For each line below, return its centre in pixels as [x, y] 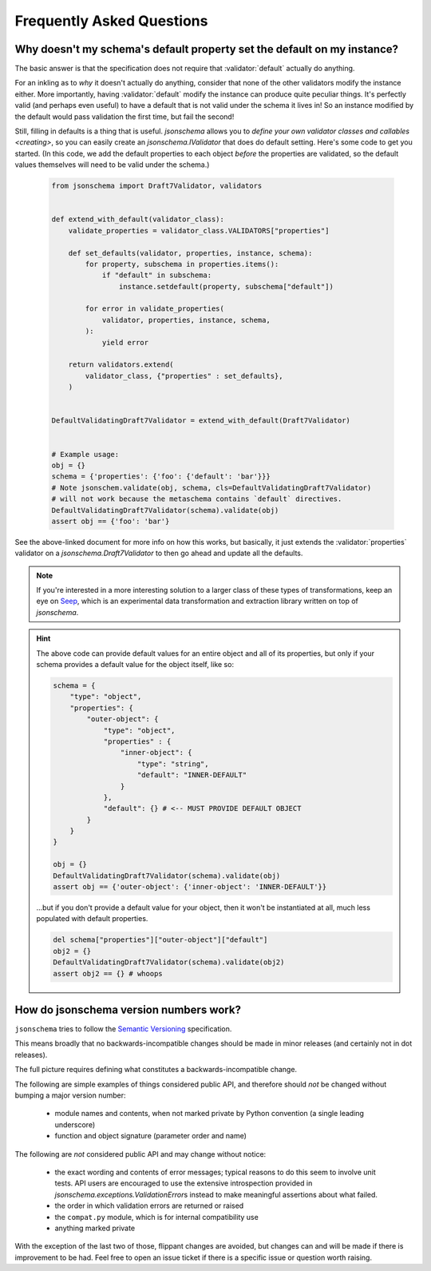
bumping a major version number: [71, 1095]
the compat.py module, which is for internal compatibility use [156, 1217]
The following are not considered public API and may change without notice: [140, 1154]
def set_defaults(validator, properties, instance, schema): [190, 253]
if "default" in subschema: [156, 275]
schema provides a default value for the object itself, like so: [135, 664]
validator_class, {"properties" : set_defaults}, [184, 376]
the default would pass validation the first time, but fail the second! [125, 117]
